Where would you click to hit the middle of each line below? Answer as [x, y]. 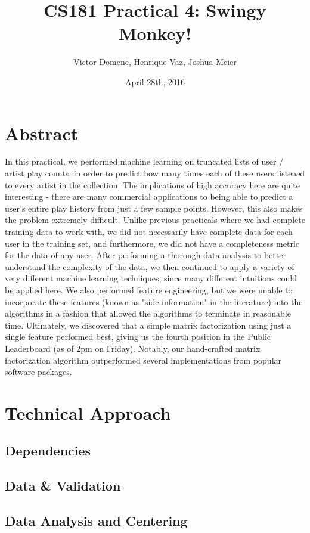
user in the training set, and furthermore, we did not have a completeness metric [152, 243]
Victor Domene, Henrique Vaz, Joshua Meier [155, 62]
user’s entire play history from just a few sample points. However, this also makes [154, 208]
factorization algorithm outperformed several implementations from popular [143, 360]
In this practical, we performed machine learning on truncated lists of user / [144, 161]
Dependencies [48, 450]
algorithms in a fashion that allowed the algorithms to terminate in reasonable [148, 313]
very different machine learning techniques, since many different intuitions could [151, 278]
